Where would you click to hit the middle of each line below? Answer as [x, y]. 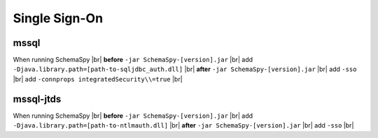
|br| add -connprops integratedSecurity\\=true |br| [98, 79]
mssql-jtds [37, 99]
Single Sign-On [58, 18]
